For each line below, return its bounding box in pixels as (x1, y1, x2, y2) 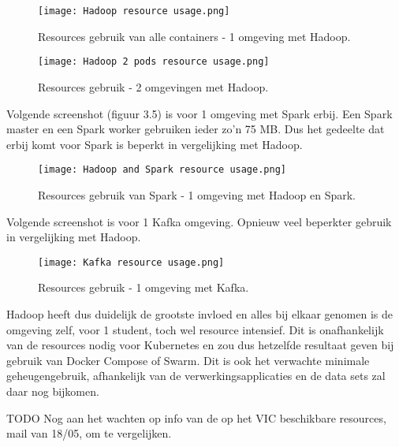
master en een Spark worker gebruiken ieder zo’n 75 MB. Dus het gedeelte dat (6, 121, 385, 137)
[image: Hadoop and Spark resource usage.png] (38, 164, 286, 176)
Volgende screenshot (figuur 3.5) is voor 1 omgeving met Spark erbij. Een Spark (6, 105, 393, 121)
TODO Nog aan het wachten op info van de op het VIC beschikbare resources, (6, 409, 386, 426)
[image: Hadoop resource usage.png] (38, 6, 230, 17)
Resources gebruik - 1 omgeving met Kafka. (38, 279, 249, 296)
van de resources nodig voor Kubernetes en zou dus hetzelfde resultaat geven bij (6, 337, 394, 353)
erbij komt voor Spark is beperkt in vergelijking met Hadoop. (6, 136, 303, 152)
